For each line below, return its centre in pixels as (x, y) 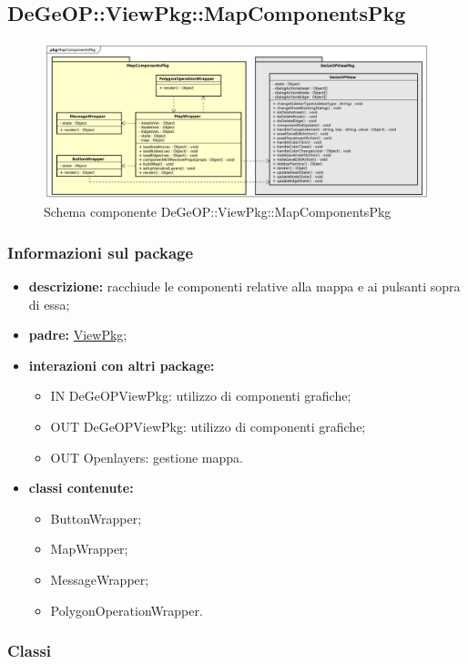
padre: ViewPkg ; (78, 335)
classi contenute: (81, 488)
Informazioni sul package (101, 252)
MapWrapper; (89, 549)
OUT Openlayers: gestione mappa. (147, 457)
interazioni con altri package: (122, 365)
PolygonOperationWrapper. (127, 610)
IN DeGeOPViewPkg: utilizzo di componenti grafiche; (201, 396)
